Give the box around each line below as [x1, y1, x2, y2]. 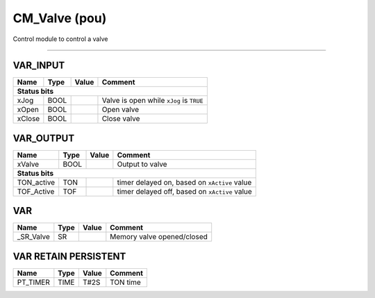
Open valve [101, 105, 140, 115]
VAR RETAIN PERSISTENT [12, 250, 126, 262]
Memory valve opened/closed [110, 232, 208, 242]
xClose [17, 114, 40, 124]
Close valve [101, 114, 140, 124]
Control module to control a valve [12, 35, 108, 43]
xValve [17, 159, 40, 169]
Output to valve [117, 159, 167, 169]
